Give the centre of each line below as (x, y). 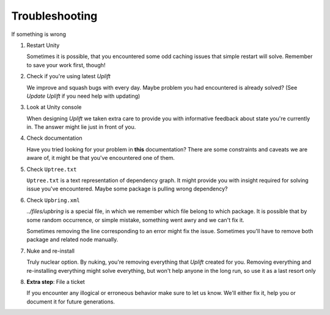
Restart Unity (43, 45)
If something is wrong (39, 34)
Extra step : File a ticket (56, 281)
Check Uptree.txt (52, 169)
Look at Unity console (54, 107)
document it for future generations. (71, 302)
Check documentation (54, 138)
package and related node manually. (72, 240)
